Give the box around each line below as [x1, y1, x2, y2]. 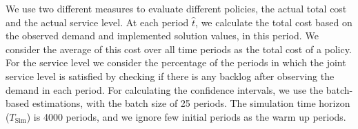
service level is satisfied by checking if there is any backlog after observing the [6, 68, 335, 83]
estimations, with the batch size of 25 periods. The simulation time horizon [32, 96, 350, 110]
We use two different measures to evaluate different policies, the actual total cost [6, 1, 347, 15]
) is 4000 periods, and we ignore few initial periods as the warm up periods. [26, 109, 346, 123]
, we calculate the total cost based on [195, 14, 352, 29]
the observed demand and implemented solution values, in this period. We [6, 28, 319, 43]
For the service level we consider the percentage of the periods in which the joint [6, 55, 346, 70]
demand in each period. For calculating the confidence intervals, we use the [6, 82, 324, 97]
